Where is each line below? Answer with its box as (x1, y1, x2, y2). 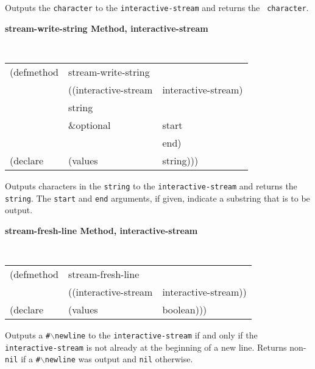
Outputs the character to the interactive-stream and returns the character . (5, 1, 309, 13)
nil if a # (5, 353, 40, 365)
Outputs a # (5, 329, 51, 342)
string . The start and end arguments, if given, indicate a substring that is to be (5, 191, 310, 204)
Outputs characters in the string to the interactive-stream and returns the (5, 179, 297, 192)
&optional (68, 117, 111, 132)
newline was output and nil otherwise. (44, 353, 193, 365)
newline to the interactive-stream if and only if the (55, 329, 258, 342)
